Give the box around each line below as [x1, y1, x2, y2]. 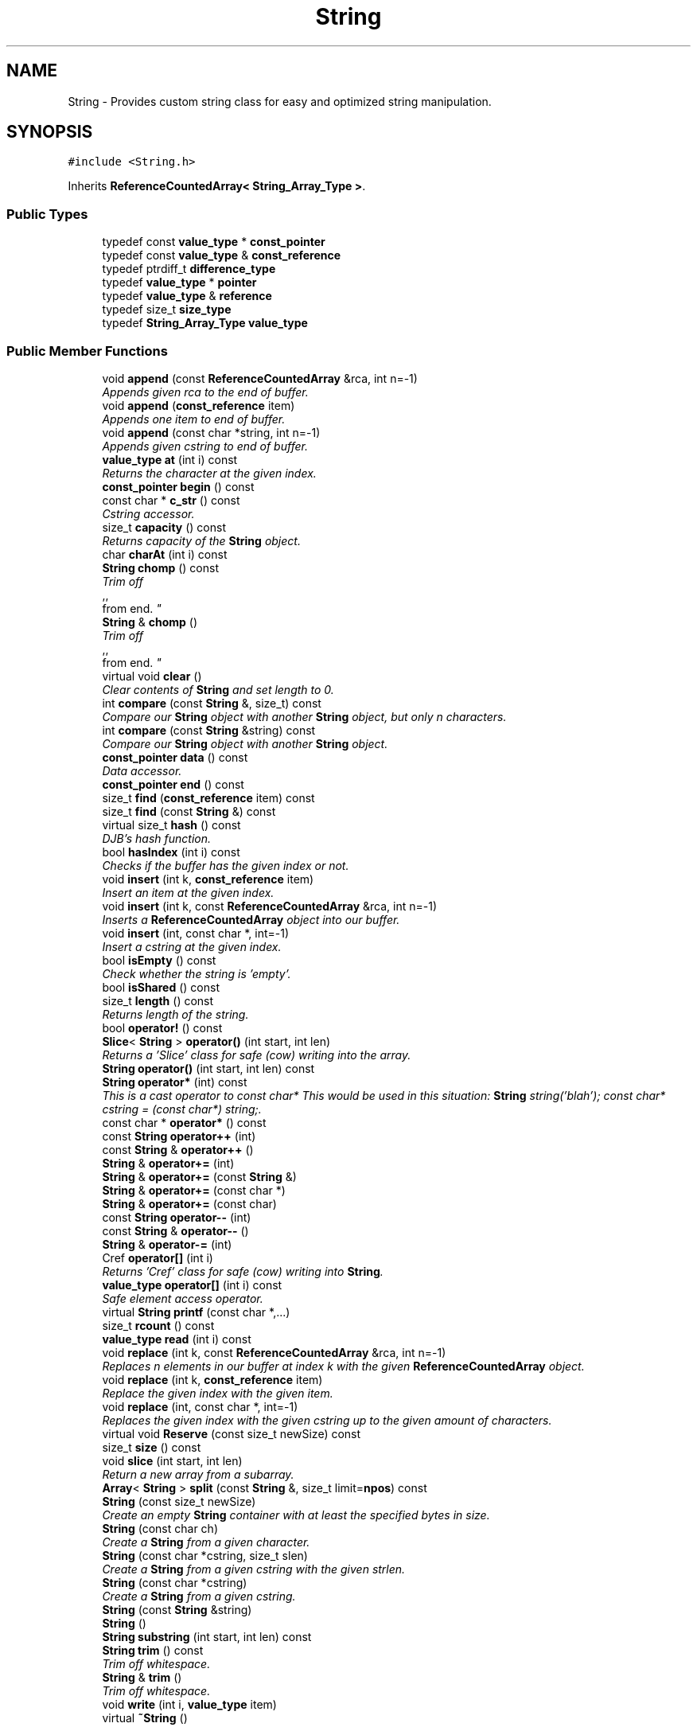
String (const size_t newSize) [102, 1494, 256, 1508]
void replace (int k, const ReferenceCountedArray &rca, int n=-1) [102, 1345, 446, 1359]
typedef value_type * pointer [102, 275, 257, 290]
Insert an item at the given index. [102, 885, 275, 899]
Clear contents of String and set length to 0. [102, 682, 334, 696]
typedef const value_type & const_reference [102, 248, 341, 263]
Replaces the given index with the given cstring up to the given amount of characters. [102, 1413, 552, 1427]
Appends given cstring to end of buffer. [102, 439, 308, 453]
